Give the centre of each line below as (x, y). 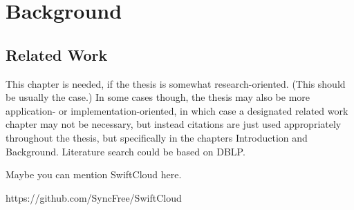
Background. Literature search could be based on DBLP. (125, 151)
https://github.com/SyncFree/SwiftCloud (94, 197)
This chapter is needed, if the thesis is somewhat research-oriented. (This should (176, 83)
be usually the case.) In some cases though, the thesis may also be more (158, 97)
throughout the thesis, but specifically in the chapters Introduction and (157, 137)
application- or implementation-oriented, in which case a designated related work (177, 110)
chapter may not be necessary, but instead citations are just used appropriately (174, 124)
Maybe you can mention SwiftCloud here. (94, 174)
